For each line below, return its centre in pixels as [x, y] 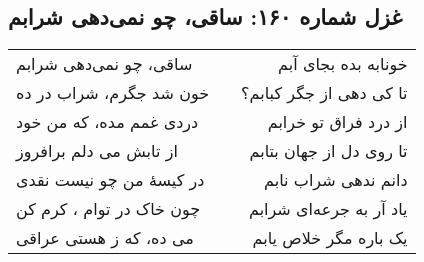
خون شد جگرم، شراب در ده [113, 93]
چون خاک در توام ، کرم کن [108, 209]
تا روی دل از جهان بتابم [328, 151]
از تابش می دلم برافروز [97, 151]
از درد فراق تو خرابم [337, 122]
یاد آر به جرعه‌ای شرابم [328, 209]
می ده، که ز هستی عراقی [105, 238]
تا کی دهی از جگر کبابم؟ [324, 93]
